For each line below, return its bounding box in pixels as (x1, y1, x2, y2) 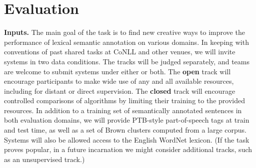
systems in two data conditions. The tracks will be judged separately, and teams (4, 56, 249, 66)
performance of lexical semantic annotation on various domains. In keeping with (4, 36, 249, 47)
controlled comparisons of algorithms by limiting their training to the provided (4, 95, 245, 106)
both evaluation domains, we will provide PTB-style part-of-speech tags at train (4, 115, 249, 125)
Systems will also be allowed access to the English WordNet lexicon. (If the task (4, 134, 249, 145)
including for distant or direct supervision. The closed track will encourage (4, 85, 235, 96)
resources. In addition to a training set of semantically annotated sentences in (4, 105, 242, 115)
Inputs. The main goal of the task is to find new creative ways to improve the (4, 27, 245, 37)
